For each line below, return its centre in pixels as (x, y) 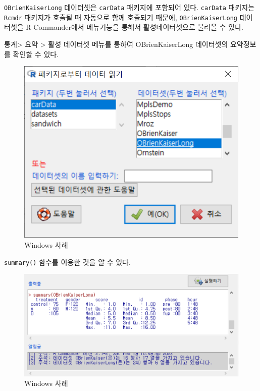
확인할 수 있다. (36, 54)
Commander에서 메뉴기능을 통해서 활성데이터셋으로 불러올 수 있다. (138, 27)
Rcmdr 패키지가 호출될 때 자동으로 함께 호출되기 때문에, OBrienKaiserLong (121, 17)
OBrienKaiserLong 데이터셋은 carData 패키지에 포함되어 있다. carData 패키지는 (129, 7)
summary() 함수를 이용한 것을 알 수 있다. (67, 262)
